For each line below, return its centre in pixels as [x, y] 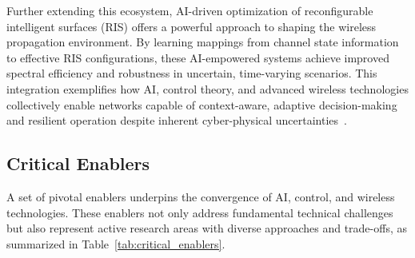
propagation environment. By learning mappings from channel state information [203, 42]
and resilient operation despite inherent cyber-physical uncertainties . [177, 120]
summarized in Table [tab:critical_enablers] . [116, 243]
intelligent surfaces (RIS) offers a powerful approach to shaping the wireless [192, 26]
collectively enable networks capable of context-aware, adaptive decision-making [202, 104]
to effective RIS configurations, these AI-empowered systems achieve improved [198, 57]
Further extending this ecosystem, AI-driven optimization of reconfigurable [190, 10]
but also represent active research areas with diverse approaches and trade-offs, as [207, 228]
